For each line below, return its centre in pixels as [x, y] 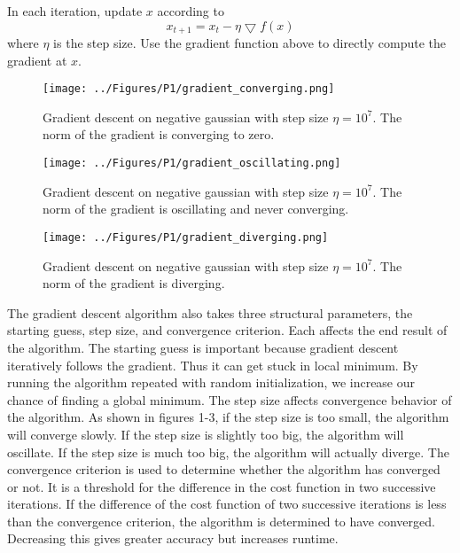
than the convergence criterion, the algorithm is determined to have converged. [221, 521]
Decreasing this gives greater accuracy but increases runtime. [173, 538]
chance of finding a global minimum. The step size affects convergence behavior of [230, 399]
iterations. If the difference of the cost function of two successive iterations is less [227, 504]
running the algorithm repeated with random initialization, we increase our [211, 382]
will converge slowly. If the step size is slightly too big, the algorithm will [206, 434]
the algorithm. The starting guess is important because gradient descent [203, 347]
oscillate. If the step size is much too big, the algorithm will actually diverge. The [228, 452]
